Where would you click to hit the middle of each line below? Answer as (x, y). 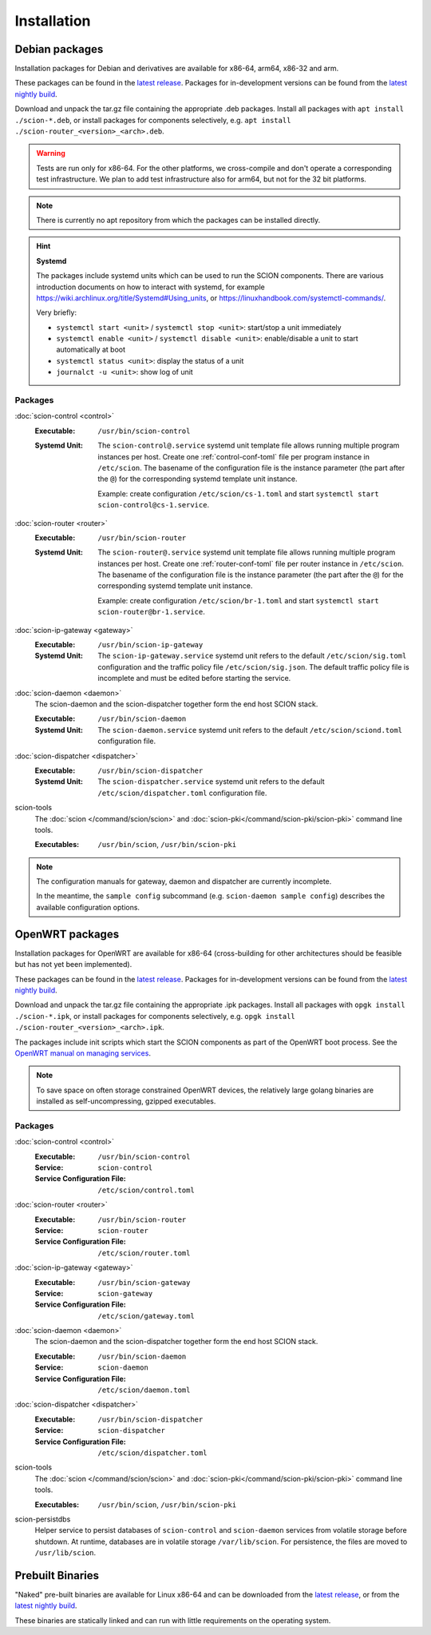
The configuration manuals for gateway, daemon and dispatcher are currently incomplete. (184, 881)
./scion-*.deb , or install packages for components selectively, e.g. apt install (153, 120)
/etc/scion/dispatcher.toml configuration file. (182, 793)
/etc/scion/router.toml (144, 1253)
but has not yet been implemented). (73, 965)
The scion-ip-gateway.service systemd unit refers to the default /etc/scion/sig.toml (252, 656)
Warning (51, 153)
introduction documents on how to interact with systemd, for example (150, 287)
